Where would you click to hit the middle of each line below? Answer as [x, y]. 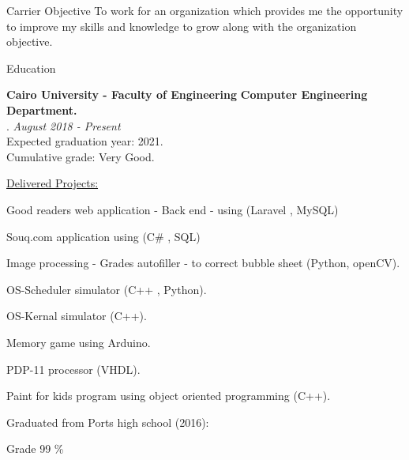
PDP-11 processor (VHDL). [73, 369]
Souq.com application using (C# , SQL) [103, 236]
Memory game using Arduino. [79, 342]
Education [31, 68]
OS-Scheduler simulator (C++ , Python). [107, 289]
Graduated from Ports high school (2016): [108, 422]
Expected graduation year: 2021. [85, 141]
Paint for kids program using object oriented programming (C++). [169, 396]
